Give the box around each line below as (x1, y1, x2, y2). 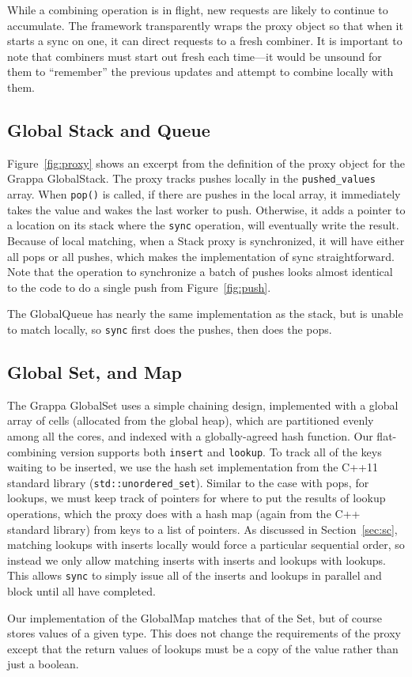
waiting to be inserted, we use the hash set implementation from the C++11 (7, 459, 378, 475)
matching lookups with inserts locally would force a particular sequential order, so (7, 536, 405, 553)
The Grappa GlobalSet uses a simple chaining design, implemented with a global (7, 396, 399, 413)
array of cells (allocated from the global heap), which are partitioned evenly (7, 412, 374, 429)
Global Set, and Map (7, 359, 182, 384)
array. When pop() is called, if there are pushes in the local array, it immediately (7, 186, 401, 202)
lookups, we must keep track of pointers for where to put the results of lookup (7, 490, 386, 506)
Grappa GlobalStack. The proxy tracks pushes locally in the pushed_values (7, 170, 376, 187)
